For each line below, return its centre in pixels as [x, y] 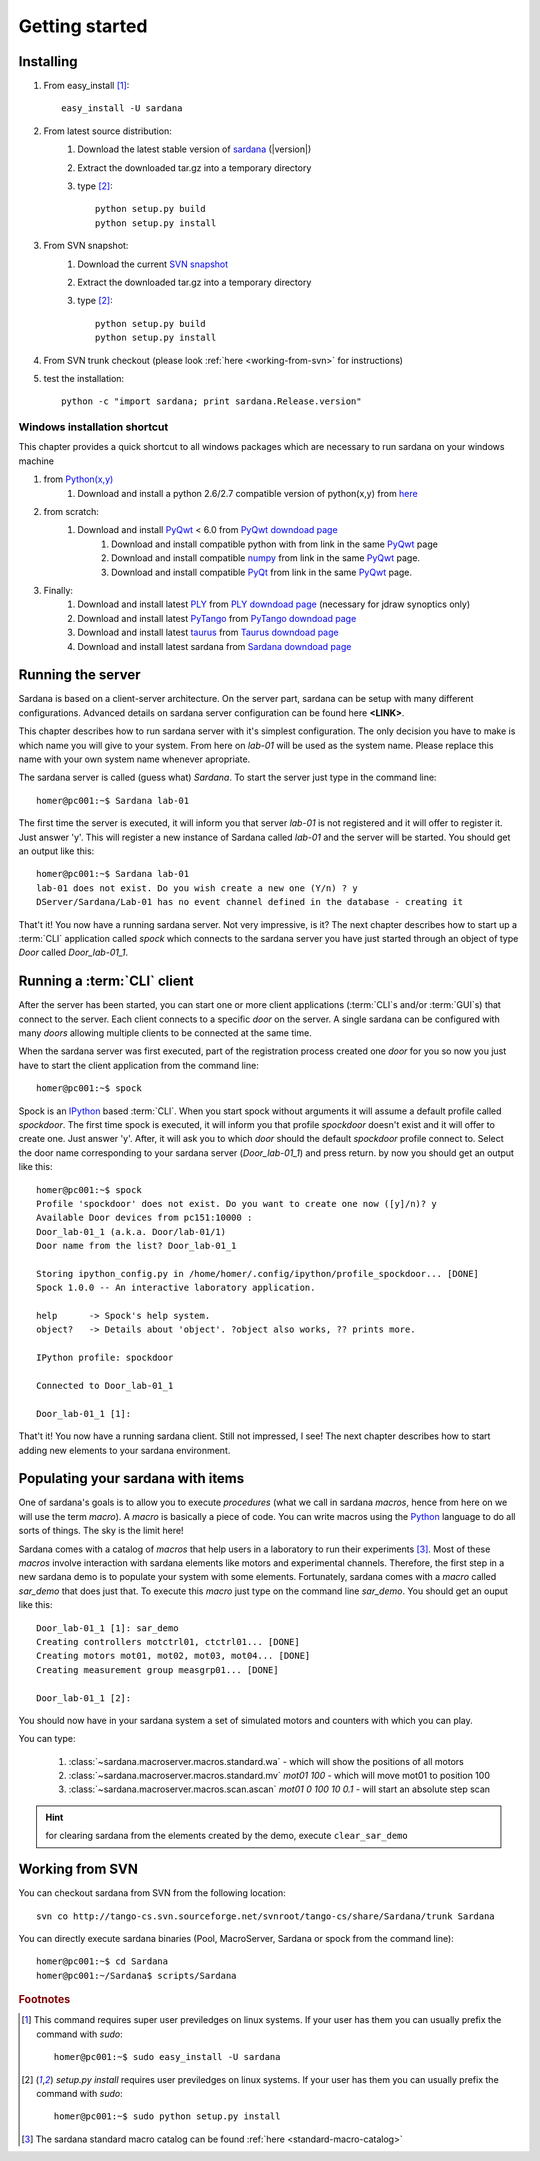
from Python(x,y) [78, 479]
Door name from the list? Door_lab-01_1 [136, 1246]
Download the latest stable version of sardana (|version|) [194, 149]
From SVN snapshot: [86, 246]
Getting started [83, 26]
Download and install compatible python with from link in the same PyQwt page [275, 544]
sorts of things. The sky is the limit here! [101, 1531]
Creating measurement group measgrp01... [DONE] [157, 1669]
